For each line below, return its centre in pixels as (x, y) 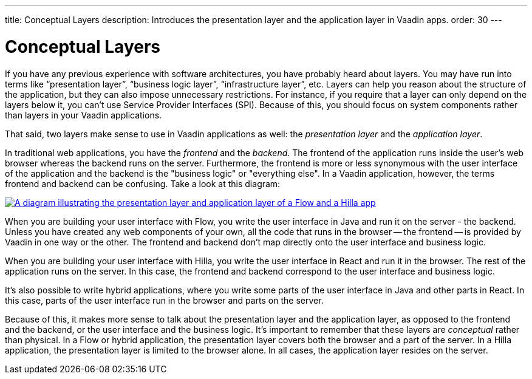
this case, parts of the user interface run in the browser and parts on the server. (164, 300)
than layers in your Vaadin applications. (84, 115)
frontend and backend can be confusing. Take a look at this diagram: (143, 183)
